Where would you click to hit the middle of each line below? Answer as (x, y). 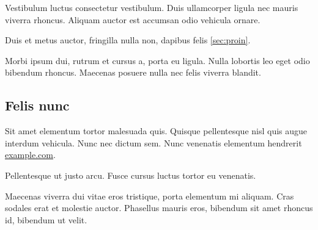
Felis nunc (37, 105)
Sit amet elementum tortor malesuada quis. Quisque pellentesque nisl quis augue (156, 131)
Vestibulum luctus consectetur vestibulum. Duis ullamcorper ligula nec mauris (152, 7)
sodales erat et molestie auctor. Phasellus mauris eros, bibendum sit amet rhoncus (159, 208)
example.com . (30, 155)
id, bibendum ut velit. (46, 219)
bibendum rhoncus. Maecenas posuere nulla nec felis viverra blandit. (133, 72)
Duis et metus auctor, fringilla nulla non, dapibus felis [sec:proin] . (128, 40)
